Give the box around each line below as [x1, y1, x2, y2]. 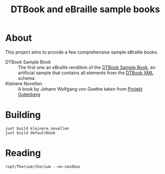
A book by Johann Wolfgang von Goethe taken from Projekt [18, 85, 143, 92]
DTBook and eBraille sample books [10, 4, 160, 15]
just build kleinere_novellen [5, 126, 70, 131]
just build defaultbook [5, 130, 56, 135]
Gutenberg [18, 91, 41, 97]
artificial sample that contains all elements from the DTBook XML [18, 70, 154, 76]
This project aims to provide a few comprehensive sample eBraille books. [5, 49, 158, 55]
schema [18, 75, 35, 81]
